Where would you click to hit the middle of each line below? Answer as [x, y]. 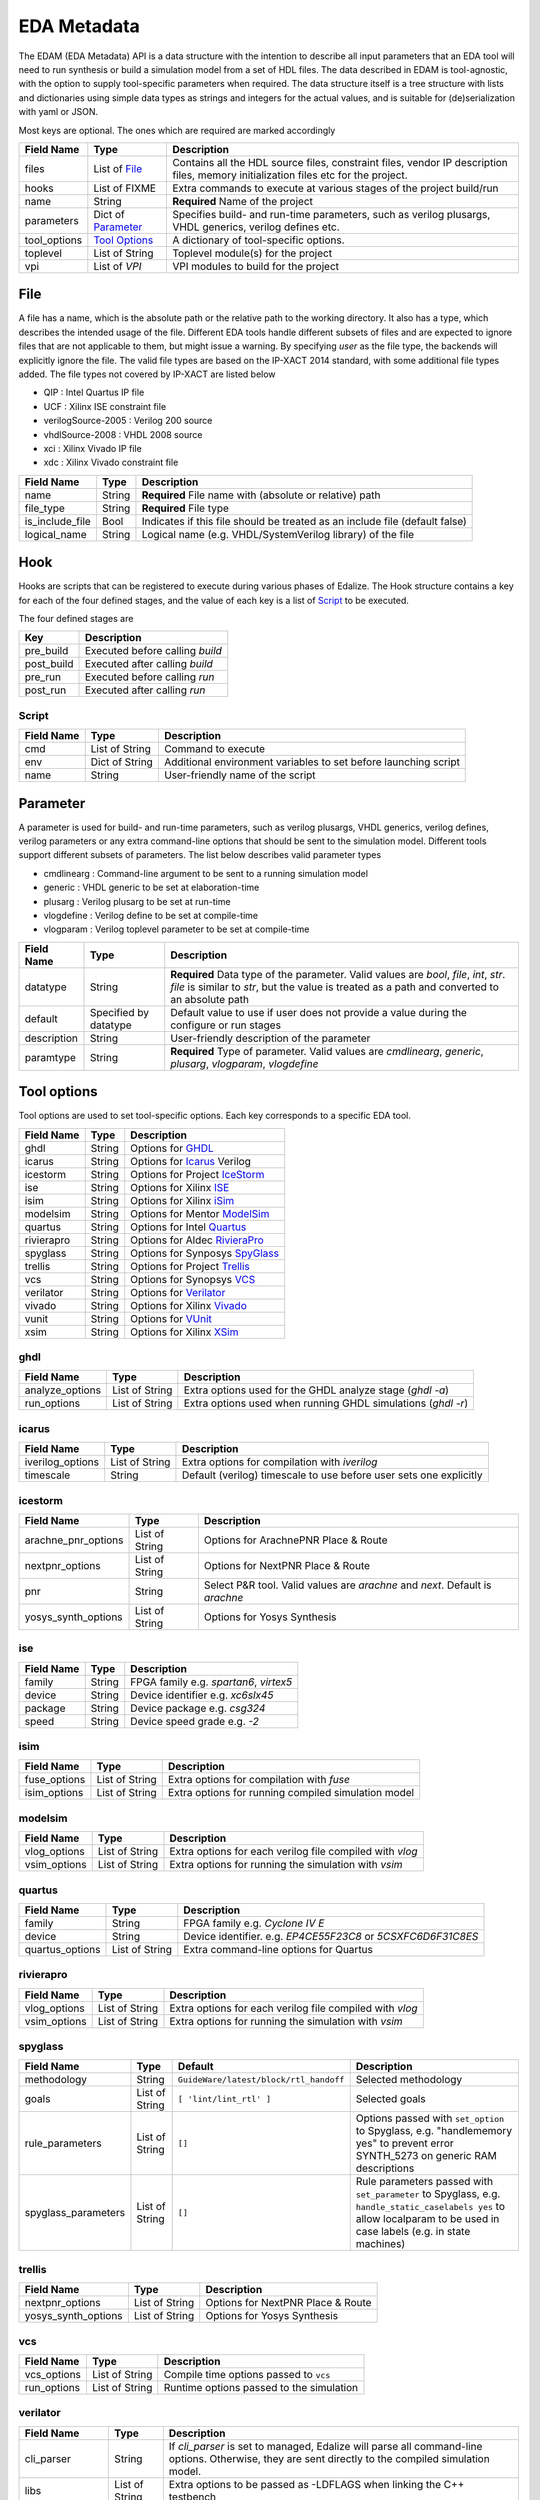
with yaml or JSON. [58, 112]
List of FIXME [125, 188]
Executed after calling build [149, 664]
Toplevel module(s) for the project [252, 253]
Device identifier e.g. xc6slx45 [202, 1695]
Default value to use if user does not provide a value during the [318, 1012]
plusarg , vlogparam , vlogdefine [244, 1063]
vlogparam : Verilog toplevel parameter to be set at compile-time [176, 929]
